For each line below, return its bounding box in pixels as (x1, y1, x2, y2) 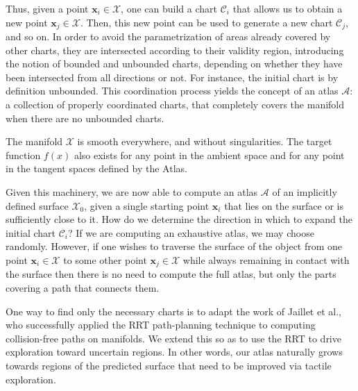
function (6, 147, 41, 162)
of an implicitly (272, 184, 337, 199)
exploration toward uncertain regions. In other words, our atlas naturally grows (6, 344, 343, 359)
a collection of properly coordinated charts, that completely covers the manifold (6, 97, 345, 112)
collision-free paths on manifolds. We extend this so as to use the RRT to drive (6, 331, 341, 345)
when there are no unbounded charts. (6, 110, 164, 125)
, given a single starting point (84, 198, 210, 213)
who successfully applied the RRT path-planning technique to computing (6, 317, 316, 332)
